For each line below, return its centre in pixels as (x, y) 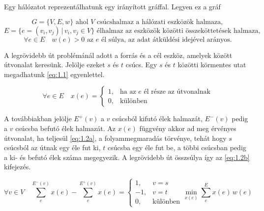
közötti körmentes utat (212, 65)
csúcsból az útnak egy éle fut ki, (52, 147)
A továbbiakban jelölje (38, 119)
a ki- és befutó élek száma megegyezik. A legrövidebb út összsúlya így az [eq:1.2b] (127, 157)
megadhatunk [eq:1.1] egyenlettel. (54, 74)
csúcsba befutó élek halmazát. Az (66, 128)
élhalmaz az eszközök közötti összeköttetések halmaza (177, 31)
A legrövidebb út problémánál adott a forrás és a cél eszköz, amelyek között (118, 55)
